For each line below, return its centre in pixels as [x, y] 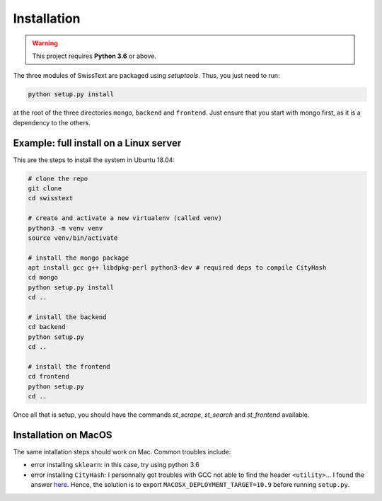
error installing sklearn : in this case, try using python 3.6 [115, 465]
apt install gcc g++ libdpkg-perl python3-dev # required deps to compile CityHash [177, 268]
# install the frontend [69, 367]
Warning [45, 43]
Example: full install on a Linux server [97, 143]
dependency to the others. [52, 122]
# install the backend [67, 317]
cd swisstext [51, 198]
